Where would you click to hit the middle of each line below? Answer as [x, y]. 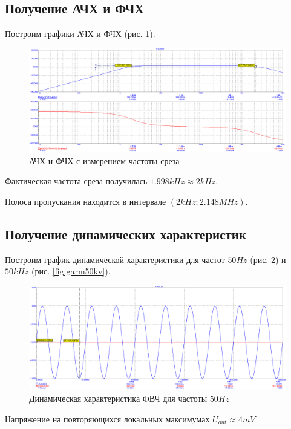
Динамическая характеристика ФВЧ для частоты [118, 398]
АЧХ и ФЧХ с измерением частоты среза [104, 160]
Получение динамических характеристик [126, 234]
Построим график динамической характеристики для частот [115, 259]
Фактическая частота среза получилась [76, 181]
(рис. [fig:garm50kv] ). [71, 271]
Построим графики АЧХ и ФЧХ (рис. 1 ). [80, 34]
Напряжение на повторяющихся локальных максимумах [107, 418]
